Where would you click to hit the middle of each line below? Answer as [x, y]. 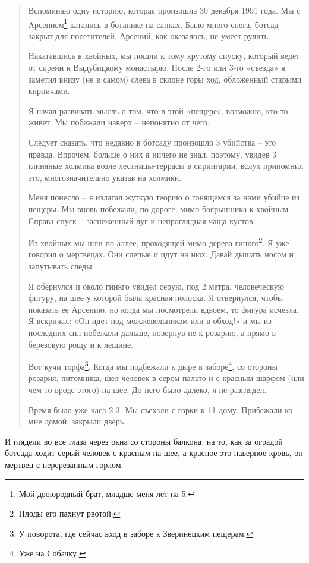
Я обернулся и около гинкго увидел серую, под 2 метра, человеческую [156, 286]
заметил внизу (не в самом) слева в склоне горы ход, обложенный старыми [165, 79]
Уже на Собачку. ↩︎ [52, 553]
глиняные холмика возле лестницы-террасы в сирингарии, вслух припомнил [166, 166]
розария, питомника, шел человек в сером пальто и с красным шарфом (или [166, 378]
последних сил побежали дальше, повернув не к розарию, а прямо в [152, 332]
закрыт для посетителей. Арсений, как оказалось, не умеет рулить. [149, 35]
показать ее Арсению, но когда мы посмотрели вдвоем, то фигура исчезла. [163, 309]
